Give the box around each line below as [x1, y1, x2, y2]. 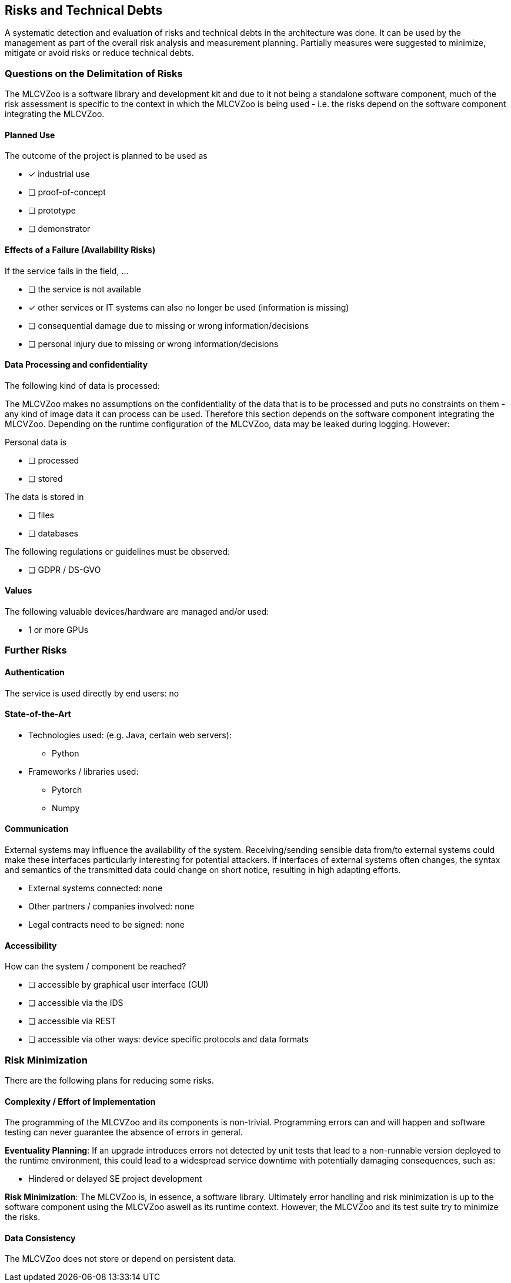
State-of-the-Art [5, 709, 71, 719]
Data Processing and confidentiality [5, 359, 148, 370]
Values [5, 585, 32, 596]
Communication [5, 824, 69, 834]
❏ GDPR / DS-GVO [28, 564, 101, 575]
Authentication [5, 667, 65, 678]
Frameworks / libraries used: [28, 766, 139, 777]
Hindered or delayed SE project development [28, 1174, 202, 1184]
